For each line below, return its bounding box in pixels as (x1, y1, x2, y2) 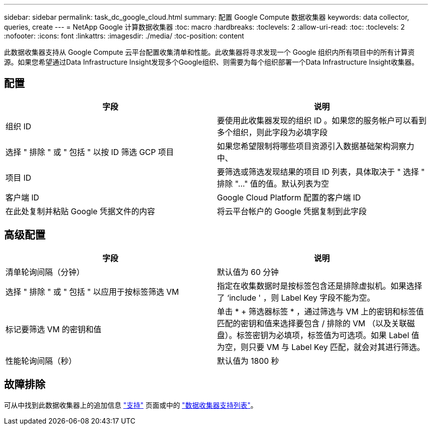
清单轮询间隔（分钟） (5, 267, 85, 277)
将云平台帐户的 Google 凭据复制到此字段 (217, 206, 367, 216)
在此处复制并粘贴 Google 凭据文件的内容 (5, 206, 155, 216)
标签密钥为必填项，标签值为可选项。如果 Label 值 (237, 330, 420, 340)
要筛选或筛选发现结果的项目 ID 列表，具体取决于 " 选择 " (217, 166, 425, 177)
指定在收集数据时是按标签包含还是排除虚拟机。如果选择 (217, 280, 423, 291)
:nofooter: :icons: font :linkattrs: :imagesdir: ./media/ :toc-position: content (4, 32, 244, 40)
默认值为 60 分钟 (217, 267, 279, 277)
